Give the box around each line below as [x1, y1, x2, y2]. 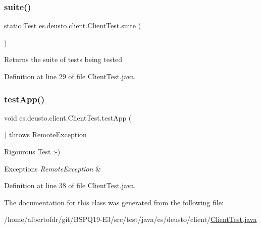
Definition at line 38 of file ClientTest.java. [4, 180, 136, 191]
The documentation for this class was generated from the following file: [4, 197, 224, 207]
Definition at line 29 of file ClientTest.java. [4, 71, 136, 81]
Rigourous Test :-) [4, 146, 61, 156]
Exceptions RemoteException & [4, 163, 101, 174]
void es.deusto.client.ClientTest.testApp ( [4, 112, 132, 123]
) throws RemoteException [4, 129, 87, 140]
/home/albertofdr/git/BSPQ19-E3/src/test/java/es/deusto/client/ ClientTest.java [4, 214, 257, 224]
